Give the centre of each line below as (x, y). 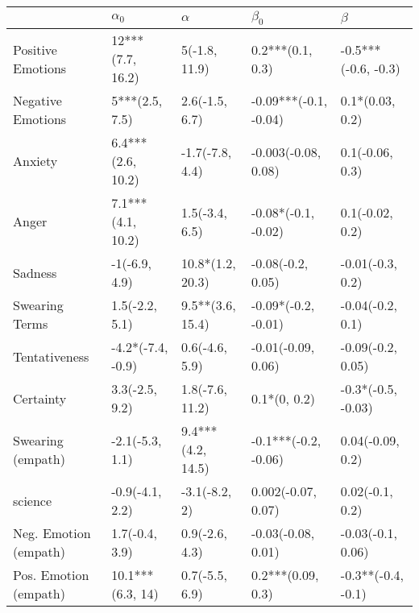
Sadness (35, 272)
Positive (35, 49)
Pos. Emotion (51, 575)
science (33, 500)
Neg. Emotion (52, 533)
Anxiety (35, 161)
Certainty (40, 398)
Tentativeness (51, 356)
